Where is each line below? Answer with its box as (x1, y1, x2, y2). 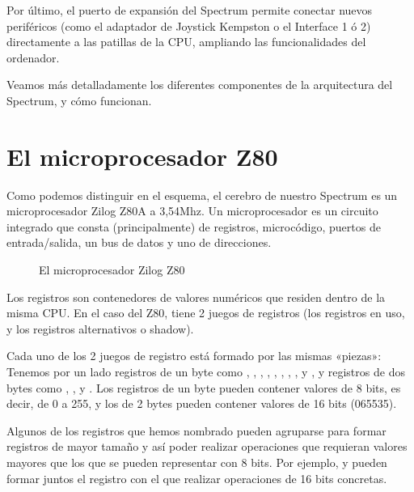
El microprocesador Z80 (6, 139, 278, 172)
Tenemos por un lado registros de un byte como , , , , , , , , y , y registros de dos (6, 363, 405, 380)
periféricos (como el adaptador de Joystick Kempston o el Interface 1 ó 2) (6, 17, 371, 34)
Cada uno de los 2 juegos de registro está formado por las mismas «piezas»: (6, 347, 382, 364)
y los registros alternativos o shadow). (6, 320, 194, 337)
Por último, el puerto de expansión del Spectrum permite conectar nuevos (6, 2, 373, 18)
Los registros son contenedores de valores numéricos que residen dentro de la (6, 288, 386, 305)
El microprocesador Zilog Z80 (39, 261, 185, 278)
